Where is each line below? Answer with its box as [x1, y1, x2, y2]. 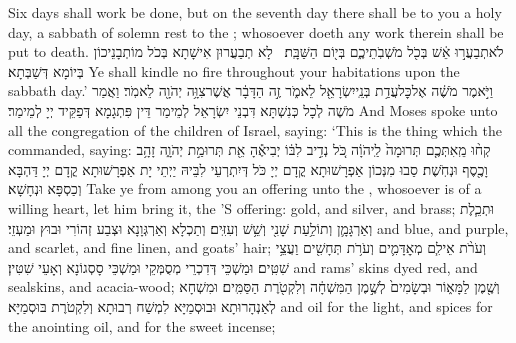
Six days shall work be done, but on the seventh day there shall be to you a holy [8, 2, 502, 22]
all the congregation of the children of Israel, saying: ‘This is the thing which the [8, 119, 502, 140]
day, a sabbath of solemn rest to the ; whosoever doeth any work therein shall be [8, 21, 504, 42]
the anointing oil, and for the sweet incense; [8, 315, 276, 336]
